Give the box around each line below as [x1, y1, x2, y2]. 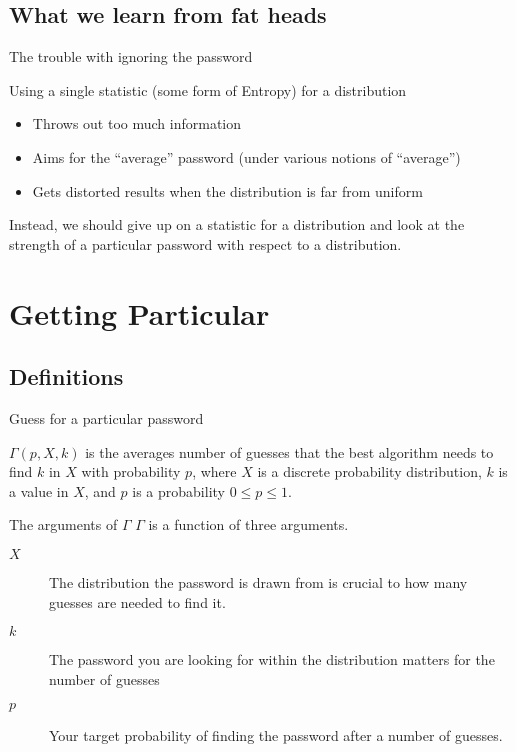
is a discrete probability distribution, [257, 461, 482, 482]
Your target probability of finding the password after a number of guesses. [49, 725, 503, 746]
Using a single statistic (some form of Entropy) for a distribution [9, 79, 407, 100]
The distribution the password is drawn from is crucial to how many [49, 571, 468, 592]
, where [192, 461, 237, 482]
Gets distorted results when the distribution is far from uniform [32, 180, 423, 201]
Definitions [9, 361, 124, 392]
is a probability [132, 480, 225, 501]
